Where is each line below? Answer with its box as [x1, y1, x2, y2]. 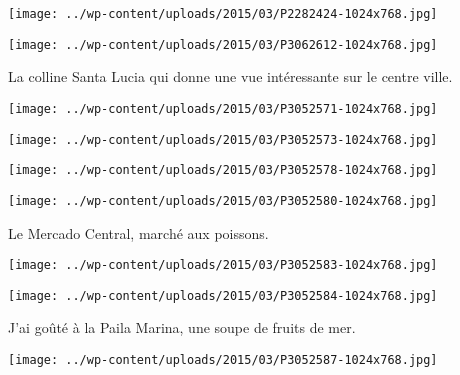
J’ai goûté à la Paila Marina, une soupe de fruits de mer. [8, 317, 356, 338]
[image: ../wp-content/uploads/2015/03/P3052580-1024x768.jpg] [8, 193, 438, 208]
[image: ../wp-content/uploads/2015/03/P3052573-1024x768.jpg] [8, 132, 438, 147]
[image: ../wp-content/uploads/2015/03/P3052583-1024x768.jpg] [8, 258, 438, 273]
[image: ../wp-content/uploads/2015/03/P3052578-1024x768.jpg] [8, 163, 438, 178]
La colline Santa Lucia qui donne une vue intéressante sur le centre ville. [8, 66, 453, 87]
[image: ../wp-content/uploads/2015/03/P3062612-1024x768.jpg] [8, 37, 438, 52]
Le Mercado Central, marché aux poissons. [8, 222, 269, 243]
